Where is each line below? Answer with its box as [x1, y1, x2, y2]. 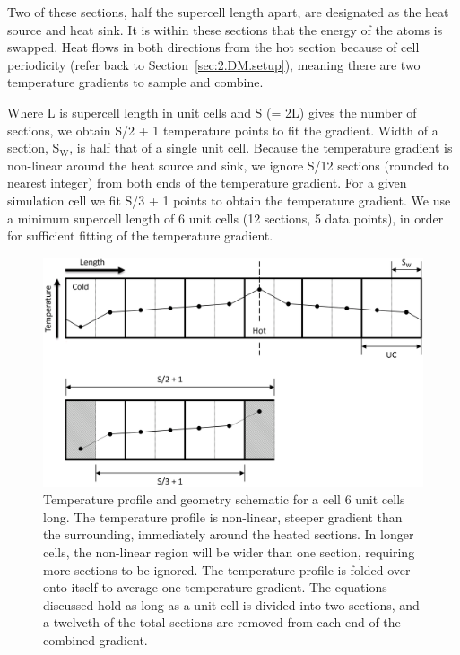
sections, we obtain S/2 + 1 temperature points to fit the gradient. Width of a [7, 120, 438, 139]
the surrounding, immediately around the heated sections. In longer [43, 525, 414, 544]
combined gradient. [43, 630, 148, 649]
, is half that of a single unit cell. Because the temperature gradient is [69, 138, 453, 157]
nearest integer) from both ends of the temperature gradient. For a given [7, 173, 407, 192]
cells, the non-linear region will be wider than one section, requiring [43, 542, 415, 561]
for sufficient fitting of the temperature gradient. [7, 226, 273, 245]
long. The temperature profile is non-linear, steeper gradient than [43, 507, 403, 526]
